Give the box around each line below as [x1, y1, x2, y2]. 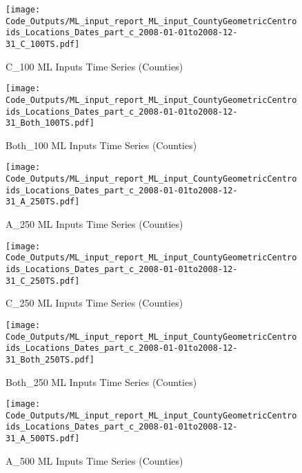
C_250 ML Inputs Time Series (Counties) [6, 296, 183, 310]
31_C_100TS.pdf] [6, 39, 80, 49]
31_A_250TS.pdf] [6, 197, 80, 207]
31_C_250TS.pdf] [6, 276, 80, 286]
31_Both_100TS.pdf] [6, 118, 94, 128]
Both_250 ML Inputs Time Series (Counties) [6, 374, 197, 389]
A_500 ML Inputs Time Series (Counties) [6, 453, 183, 467]
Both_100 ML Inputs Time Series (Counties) [6, 137, 197, 152]
